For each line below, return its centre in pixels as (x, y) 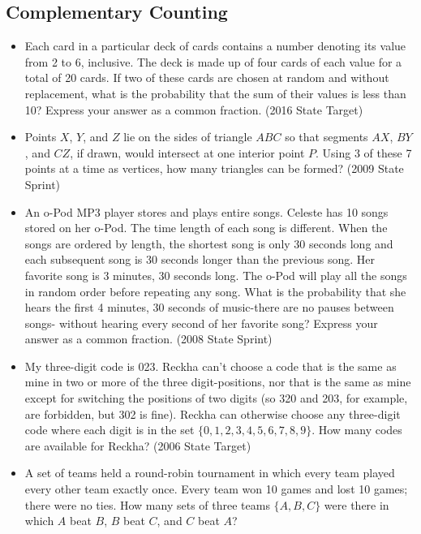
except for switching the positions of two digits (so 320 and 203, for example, (216, 398)
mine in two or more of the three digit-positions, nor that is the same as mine (218, 382)
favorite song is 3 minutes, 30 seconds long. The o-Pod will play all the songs (216, 275)
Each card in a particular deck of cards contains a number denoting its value (215, 46)
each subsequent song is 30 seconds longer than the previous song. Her (200, 259)
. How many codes (357, 430)
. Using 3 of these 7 (364, 152)
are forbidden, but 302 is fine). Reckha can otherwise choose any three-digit (213, 413)
